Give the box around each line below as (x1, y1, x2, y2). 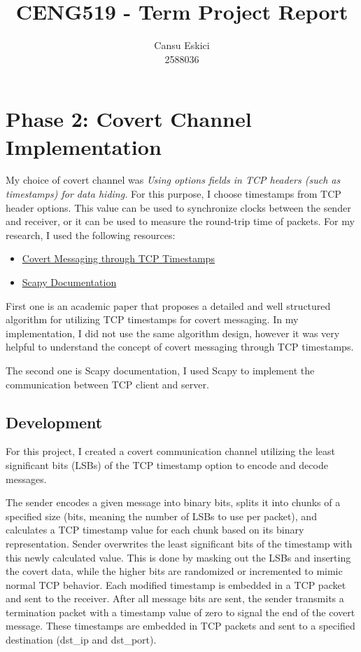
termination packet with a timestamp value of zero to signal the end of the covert (6, 604, 355, 619)
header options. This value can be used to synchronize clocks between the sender (6, 200, 351, 215)
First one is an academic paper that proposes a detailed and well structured (6, 298, 331, 313)
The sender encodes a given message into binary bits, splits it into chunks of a (6, 495, 341, 510)
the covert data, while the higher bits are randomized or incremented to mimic (6, 564, 343, 578)
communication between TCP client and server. (6, 376, 209, 391)
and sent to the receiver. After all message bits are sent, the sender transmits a (6, 591, 344, 606)
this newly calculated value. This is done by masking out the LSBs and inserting (6, 550, 351, 564)
